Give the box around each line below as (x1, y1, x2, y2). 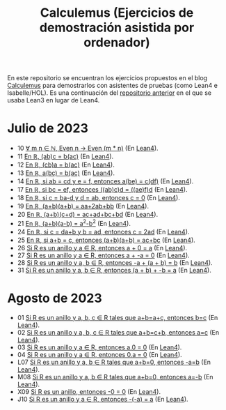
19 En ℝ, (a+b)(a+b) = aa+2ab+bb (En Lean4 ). (17, 202, 150, 211)
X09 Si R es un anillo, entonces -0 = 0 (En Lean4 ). (17, 387, 161, 395)
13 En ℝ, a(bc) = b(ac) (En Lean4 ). (17, 169, 115, 177)
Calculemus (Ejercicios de (40, 5, 194, 21)
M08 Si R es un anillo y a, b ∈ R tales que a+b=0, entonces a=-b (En (17, 372, 213, 381)
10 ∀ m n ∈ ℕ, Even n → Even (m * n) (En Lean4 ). (17, 144, 159, 153)
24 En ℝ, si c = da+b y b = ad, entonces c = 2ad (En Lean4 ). (17, 227, 190, 236)
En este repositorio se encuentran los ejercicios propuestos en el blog (7, 74, 207, 82)
